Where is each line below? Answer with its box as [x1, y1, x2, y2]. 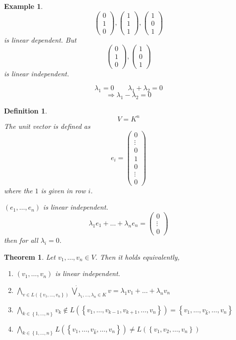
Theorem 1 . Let [4, 251, 56, 262]
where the [4, 185, 33, 195]
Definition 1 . [4, 105, 47, 115]
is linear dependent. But [4, 34, 77, 45]
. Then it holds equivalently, [95, 251, 180, 262]
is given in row [41, 185, 86, 195]
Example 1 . [4, 1, 43, 11]
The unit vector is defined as [4, 120, 91, 131]
